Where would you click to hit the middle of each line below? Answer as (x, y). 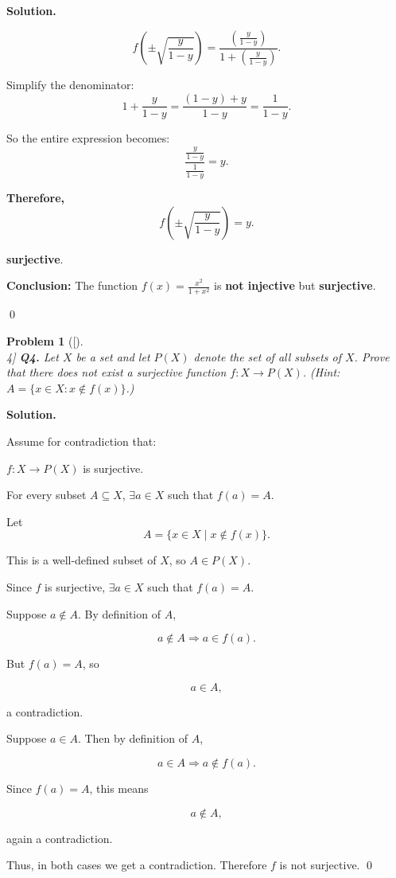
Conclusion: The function (72, 285)
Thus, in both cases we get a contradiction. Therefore (137, 865)
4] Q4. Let (33, 356)
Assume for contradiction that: (82, 441)
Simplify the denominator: (70, 85)
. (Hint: (321, 372)
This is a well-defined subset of (82, 560)
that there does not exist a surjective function (116, 372)
